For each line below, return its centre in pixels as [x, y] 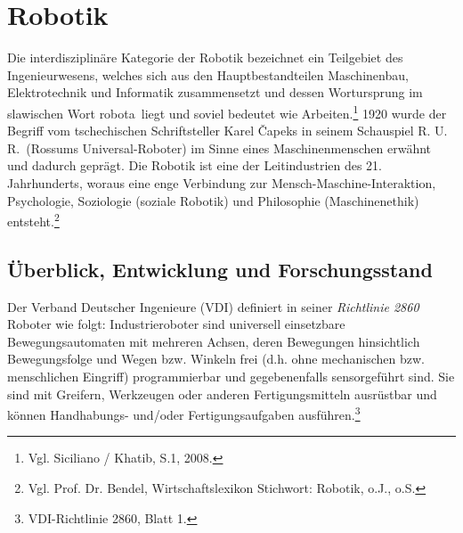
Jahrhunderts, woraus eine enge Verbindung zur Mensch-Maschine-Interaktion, [222, 182]
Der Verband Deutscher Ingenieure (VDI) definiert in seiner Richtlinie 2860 [213, 306]
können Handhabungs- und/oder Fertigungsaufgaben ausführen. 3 [184, 413]
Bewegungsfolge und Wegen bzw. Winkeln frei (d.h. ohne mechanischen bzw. [216, 359]
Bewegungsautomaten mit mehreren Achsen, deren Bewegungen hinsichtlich [214, 341]
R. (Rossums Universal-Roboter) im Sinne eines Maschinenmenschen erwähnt [219, 148]
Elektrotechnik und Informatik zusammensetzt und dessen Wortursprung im [215, 92]
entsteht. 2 [33, 220]
